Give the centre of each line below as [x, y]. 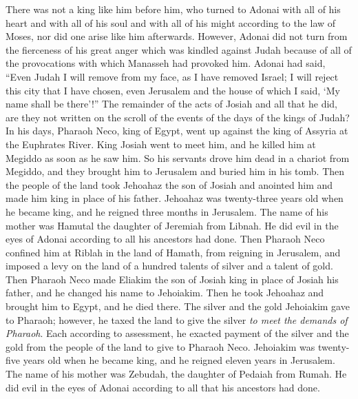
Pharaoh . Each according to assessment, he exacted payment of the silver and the [177, 333]
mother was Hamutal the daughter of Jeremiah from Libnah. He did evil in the [172, 225]
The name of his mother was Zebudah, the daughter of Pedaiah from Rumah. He [176, 374]
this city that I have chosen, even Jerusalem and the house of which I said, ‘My [173, 90]
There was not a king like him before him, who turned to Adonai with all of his [173, 9]
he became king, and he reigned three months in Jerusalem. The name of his [167, 211]
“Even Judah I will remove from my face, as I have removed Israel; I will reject [172, 76]
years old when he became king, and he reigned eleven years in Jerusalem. [179, 360]
